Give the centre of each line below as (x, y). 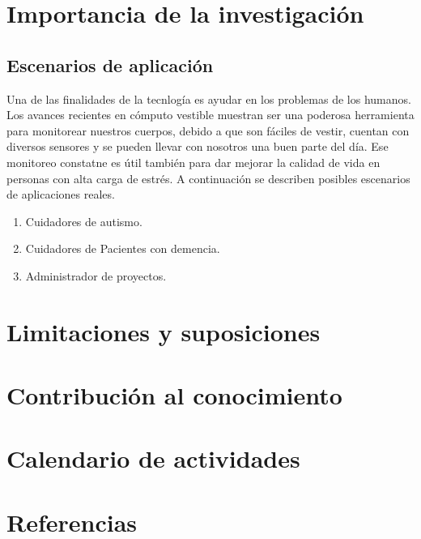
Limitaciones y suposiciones (164, 331)
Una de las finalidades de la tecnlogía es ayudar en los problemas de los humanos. (209, 98)
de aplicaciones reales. (61, 194)
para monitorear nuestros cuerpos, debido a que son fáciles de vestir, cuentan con (208, 130)
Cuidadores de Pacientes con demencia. (123, 248)
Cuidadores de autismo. (84, 221)
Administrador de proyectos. (96, 275)
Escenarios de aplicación (110, 64)
